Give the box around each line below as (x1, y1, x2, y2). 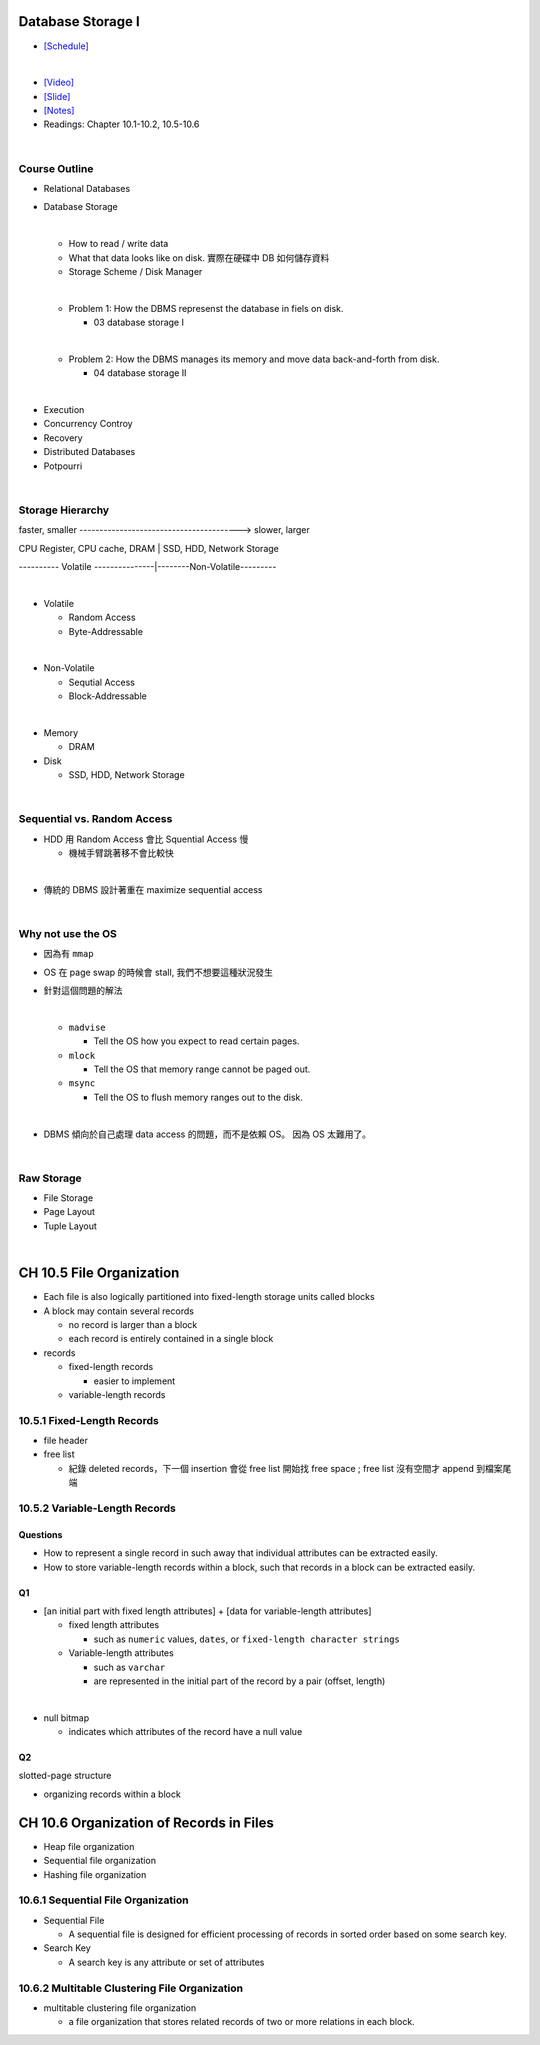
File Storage (43, 1192, 94, 1204)
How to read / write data (68, 238, 169, 250)
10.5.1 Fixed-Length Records (18, 1413, 159, 1427)
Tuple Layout (43, 1220, 97, 1232)
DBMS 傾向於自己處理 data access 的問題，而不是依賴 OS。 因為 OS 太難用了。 (43, 1128, 372, 1140)
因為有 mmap (43, 948, 94, 960)
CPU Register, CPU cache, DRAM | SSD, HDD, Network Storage (18, 542, 280, 554)
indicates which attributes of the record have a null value (68, 1726, 303, 1738)
